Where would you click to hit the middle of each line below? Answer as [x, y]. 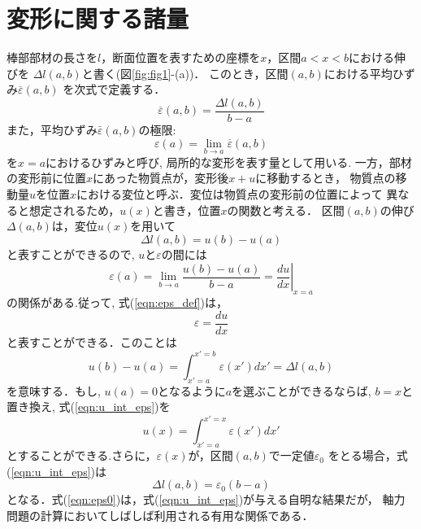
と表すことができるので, [71, 254]
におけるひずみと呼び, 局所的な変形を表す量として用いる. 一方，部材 [229, 162]
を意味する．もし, [54, 390]
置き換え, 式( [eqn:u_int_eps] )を [89, 407]
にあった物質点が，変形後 [161, 178]
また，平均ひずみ [52, 129]
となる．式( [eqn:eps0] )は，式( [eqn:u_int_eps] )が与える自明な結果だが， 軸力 [206, 499]
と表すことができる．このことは [92, 341]
